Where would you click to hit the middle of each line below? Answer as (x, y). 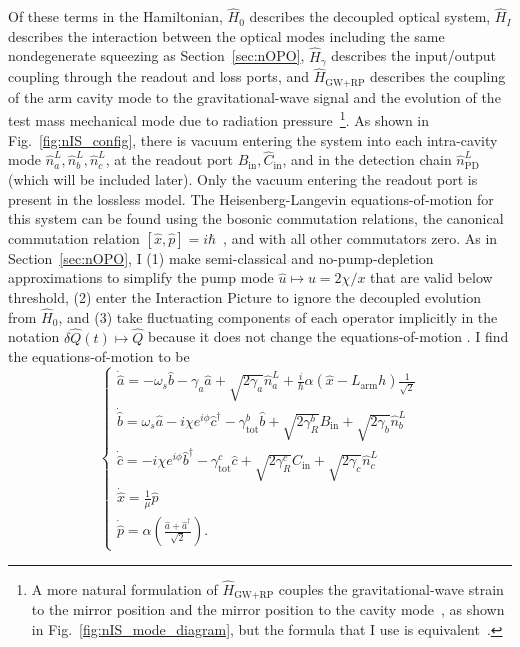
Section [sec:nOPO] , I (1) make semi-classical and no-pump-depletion (221, 257)
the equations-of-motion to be (99, 356)
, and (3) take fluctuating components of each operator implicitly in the (278, 316)
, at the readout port (169, 159)
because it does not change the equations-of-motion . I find (328, 336)
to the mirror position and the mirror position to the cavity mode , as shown (268, 609)
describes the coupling (438, 76)
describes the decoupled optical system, (370, 16)
